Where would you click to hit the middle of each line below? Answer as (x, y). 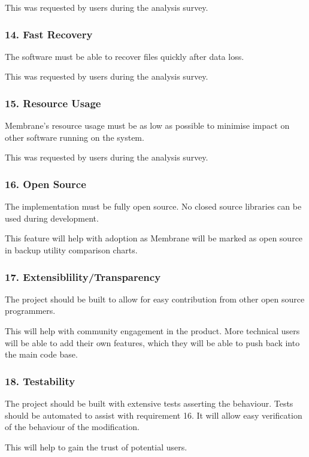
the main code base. (41, 354)
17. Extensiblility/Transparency (83, 276)
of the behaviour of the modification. (72, 427)
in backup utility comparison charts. (71, 250)
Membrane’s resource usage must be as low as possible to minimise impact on (147, 125)
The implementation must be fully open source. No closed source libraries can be (153, 206)
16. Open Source (46, 184)
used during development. (52, 218)
